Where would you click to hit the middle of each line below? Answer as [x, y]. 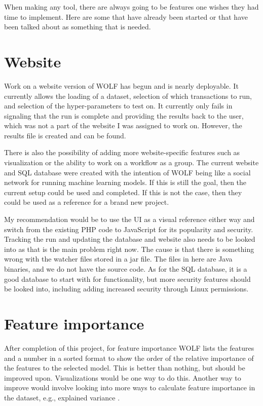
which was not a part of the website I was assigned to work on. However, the [123, 125]
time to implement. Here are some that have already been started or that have [126, 16]
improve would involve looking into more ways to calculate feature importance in [130, 387]
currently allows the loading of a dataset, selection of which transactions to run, [128, 96]
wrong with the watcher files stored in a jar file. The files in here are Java [118, 259]
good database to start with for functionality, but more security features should [127, 279]
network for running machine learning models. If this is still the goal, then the [125, 182]
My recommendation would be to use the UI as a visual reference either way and [129, 219]
